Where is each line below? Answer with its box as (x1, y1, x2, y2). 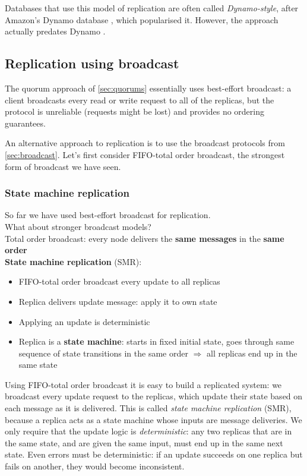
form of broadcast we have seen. (5, 160, 121, 172)
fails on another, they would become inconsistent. (5, 460, 185, 472)
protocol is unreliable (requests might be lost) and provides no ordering (5, 105, 264, 118)
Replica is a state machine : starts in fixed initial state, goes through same (18, 335, 295, 348)
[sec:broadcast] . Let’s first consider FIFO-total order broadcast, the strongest (5, 148, 285, 160)
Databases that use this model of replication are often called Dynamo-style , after (5, 2, 299, 14)
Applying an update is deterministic (18, 315, 150, 327)
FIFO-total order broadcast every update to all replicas (18, 275, 220, 288)
